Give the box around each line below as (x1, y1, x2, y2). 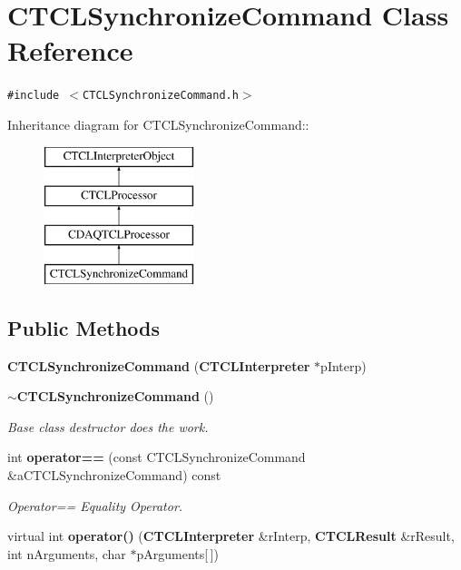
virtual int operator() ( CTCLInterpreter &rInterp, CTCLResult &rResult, (7, 526, 455, 545)
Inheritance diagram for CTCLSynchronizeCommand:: (7, 114, 309, 133)
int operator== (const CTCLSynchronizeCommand (7, 447, 306, 467)
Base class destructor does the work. (7, 417, 209, 436)
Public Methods (7, 313, 161, 341)
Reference (7, 32, 133, 69)
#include (7, 89, 60, 103)
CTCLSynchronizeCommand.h (83, 89, 239, 103)
